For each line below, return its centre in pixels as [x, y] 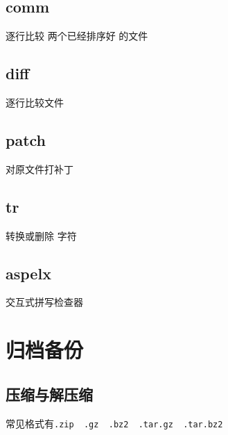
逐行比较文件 [35, 102]
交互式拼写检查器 [44, 302]
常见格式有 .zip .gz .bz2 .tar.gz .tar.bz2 [114, 423]
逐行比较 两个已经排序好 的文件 [77, 36]
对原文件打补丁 [40, 169]
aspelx [28, 273]
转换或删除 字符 [41, 235]
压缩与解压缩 [49, 394]
